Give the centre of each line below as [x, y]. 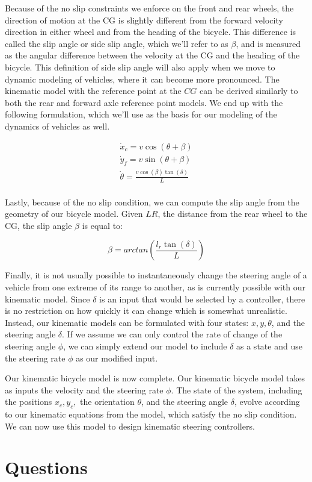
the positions [29, 402]
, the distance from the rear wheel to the [233, 214]
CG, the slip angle [38, 225]
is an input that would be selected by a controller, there [202, 299]
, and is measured [268, 43]
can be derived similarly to [249, 91]
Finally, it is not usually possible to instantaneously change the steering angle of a [156, 275]
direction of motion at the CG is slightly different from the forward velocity [144, 20]
